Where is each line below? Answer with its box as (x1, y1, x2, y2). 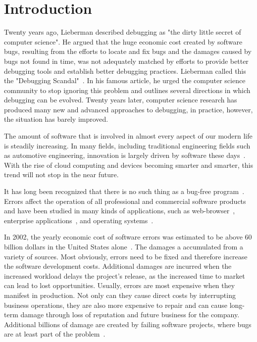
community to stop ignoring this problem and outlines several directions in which (4, 85, 251, 95)
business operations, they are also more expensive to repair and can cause (4, 299, 228, 310)
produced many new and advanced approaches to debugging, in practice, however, (4, 104, 253, 114)
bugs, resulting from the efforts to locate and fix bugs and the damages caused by (4, 46, 252, 56)
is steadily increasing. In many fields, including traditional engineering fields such (4, 140, 251, 150)
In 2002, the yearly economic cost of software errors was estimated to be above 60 (4, 232, 252, 242)
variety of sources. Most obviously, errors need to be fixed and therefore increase (4, 251, 248, 261)
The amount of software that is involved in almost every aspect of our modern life (4, 131, 253, 141)
